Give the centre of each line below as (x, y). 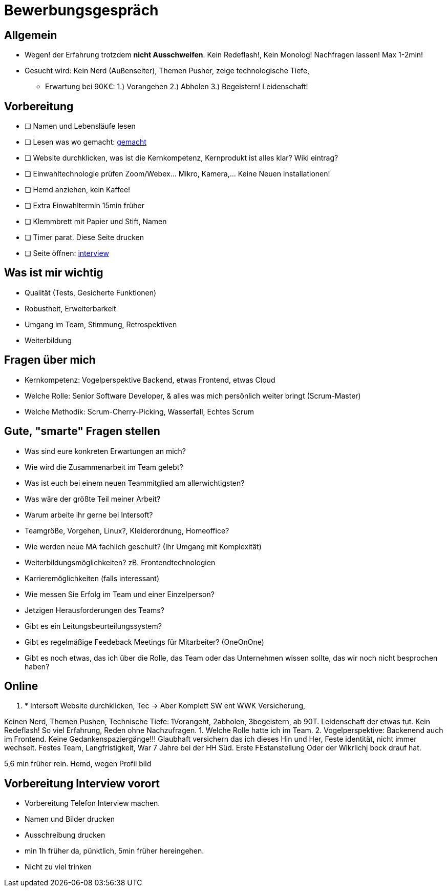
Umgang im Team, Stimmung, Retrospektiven (101, 324)
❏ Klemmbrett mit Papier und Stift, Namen (96, 222)
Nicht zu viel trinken (58, 867)
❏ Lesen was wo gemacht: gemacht (86, 142)
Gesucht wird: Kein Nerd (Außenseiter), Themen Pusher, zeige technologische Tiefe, (167, 71)
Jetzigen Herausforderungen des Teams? (94, 610)
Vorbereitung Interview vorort (82, 783)
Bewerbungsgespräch (81, 10)
